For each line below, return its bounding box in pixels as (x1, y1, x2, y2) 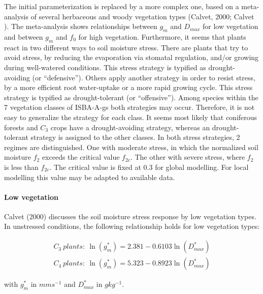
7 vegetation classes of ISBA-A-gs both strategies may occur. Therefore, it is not (4, 102, 255, 112)
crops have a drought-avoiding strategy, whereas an (50, 122, 210, 132)
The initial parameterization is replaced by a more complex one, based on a (4, 1, 239, 11)
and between (4, 31, 43, 42)
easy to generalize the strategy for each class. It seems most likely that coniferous (4, 111, 257, 122)
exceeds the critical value (42, 152, 120, 162)
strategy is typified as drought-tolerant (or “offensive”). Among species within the (4, 92, 258, 102)
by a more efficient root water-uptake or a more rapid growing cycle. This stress (4, 82, 253, 93)
